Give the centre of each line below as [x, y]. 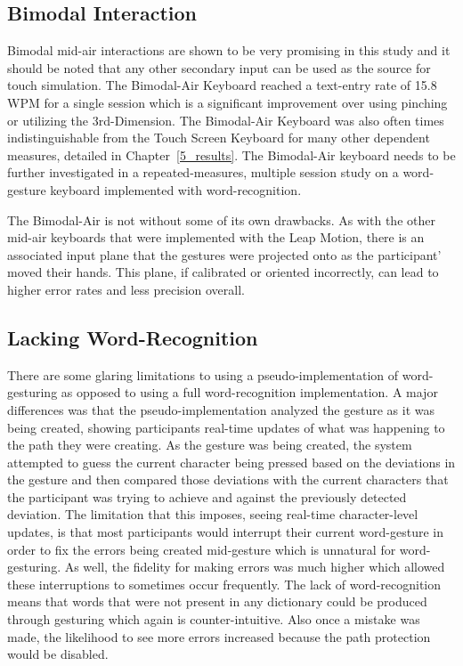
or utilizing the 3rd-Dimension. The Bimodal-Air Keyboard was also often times [226, 120]
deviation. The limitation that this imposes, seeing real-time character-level [213, 514]
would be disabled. [58, 654]
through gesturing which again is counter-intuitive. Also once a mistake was [214, 619]
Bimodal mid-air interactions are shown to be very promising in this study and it [229, 50]
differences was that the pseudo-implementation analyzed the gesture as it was [221, 409]
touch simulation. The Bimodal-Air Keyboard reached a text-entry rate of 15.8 [222, 85]
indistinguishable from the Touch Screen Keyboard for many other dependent [219, 138]
